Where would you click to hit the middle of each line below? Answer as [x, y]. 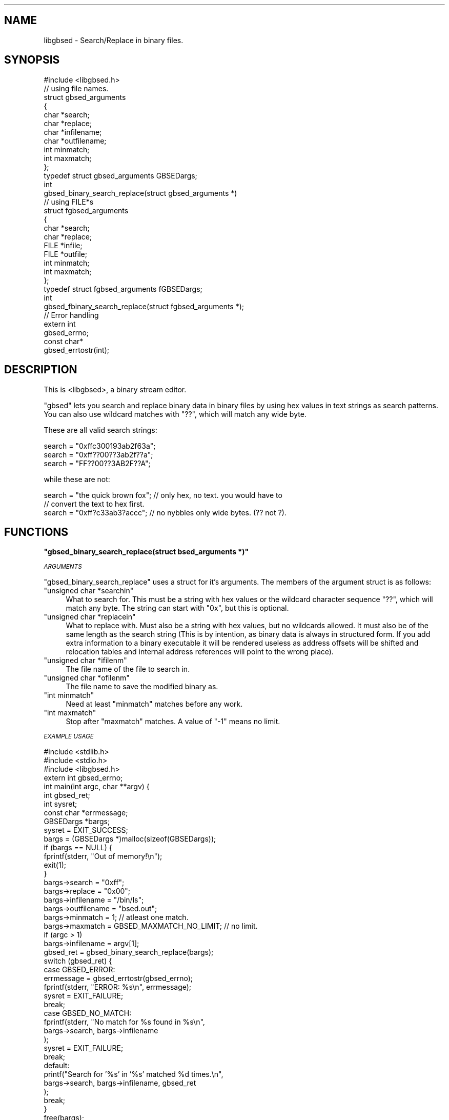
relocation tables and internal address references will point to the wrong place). [200, 652]
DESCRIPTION [41, 370]
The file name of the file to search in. [128, 669]
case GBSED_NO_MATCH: [88, 1013]
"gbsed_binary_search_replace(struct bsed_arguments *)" [146, 552]
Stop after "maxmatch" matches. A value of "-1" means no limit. [173, 722]
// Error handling [71, 315]
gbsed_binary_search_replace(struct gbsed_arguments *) [140, 193]
